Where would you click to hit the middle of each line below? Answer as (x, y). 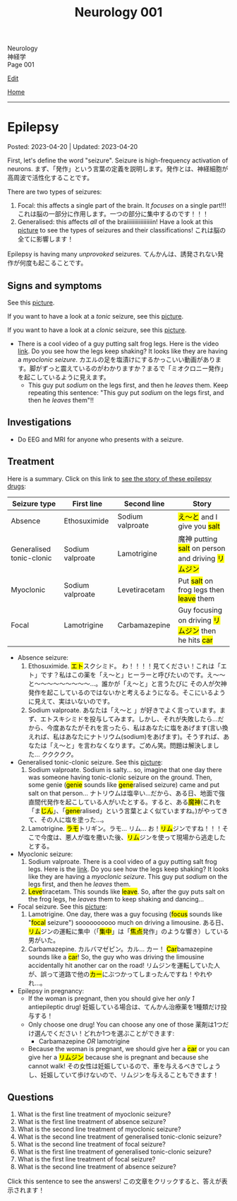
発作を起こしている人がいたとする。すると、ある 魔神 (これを (134, 802)
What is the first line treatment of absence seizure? (92, 1122)
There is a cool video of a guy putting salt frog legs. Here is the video (118, 343)
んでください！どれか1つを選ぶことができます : (108, 1033)
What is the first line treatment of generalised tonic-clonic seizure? (114, 1152)
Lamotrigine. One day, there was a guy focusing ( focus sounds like (125, 914)
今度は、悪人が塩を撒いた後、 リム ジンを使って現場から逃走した (133, 837)
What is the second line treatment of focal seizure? (91, 1144)
